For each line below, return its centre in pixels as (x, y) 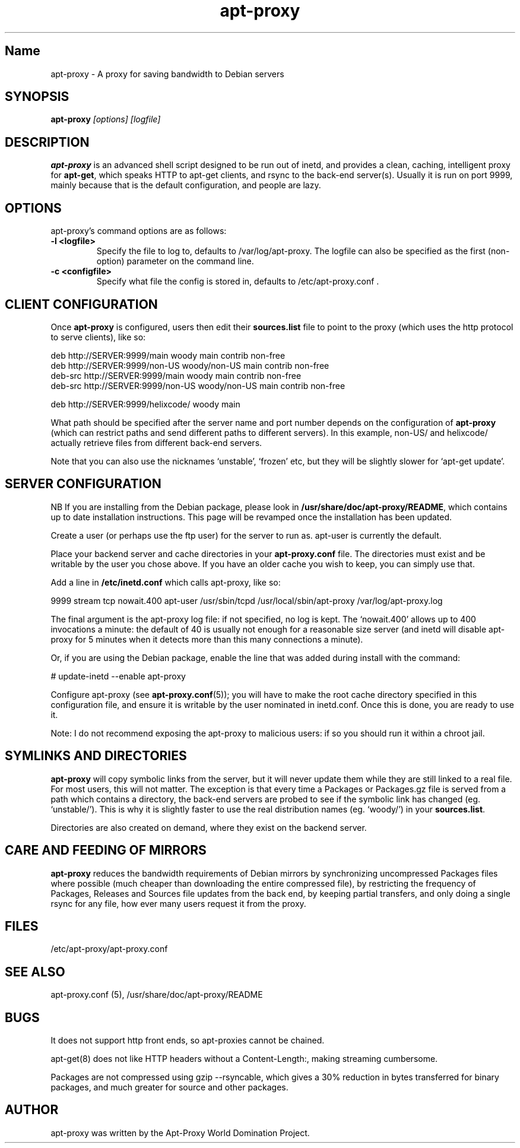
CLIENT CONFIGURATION (81, 304)
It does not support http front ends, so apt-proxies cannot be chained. (188, 1041)
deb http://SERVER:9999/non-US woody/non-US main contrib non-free (190, 365)
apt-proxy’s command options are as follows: (139, 231)
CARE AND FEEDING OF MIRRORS (106, 850)
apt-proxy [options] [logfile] (106, 119)
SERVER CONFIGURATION (83, 484)
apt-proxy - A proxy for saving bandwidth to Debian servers (167, 74)
